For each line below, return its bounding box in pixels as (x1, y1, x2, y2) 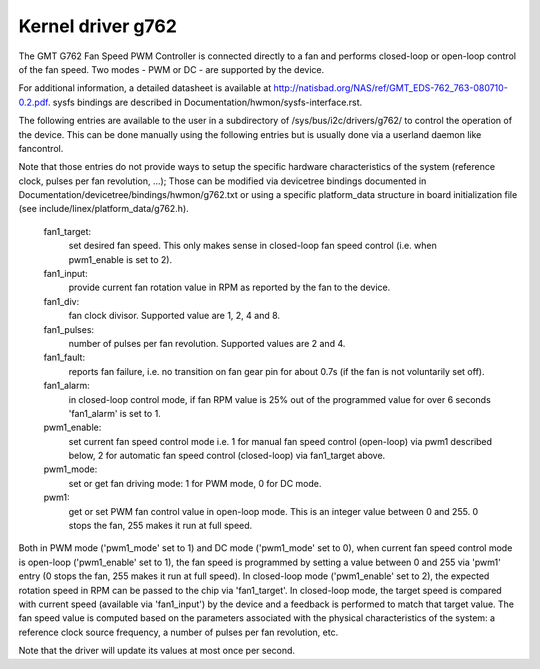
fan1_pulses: (43, 323, 95, 335)
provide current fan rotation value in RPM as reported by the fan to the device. (68, 281, 391, 294)
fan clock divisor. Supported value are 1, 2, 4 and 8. (68, 310, 280, 322)
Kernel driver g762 (18, 15, 177, 37)
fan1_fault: (43, 351, 85, 364)
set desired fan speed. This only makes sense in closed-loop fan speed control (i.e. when (68, 240, 437, 252)
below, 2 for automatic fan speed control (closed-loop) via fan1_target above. (68, 450, 386, 462)
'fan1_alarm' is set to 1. (68, 407, 162, 419)
